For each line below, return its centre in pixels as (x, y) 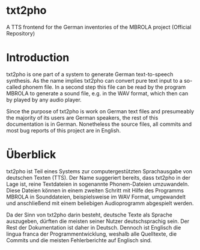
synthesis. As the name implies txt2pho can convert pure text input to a (95, 80)
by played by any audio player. (44, 100)
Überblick (31, 155)
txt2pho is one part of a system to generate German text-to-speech (90, 74)
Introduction (38, 58)
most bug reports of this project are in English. (64, 130)
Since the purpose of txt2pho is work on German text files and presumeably (100, 111)
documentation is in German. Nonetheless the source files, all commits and (99, 124)
